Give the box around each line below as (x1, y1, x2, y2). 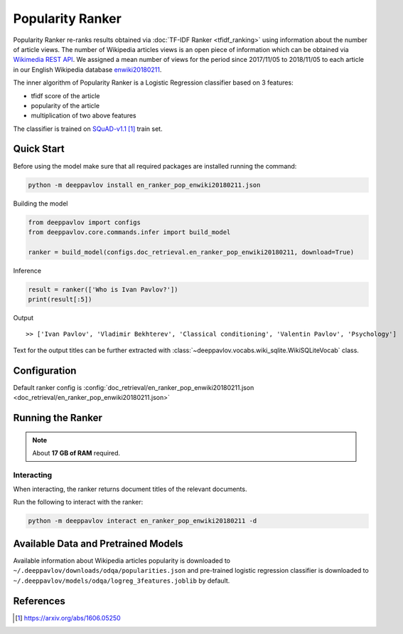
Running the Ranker (13, 411, 103, 423)
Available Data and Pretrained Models (13, 537, 184, 549)
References (13, 595, 65, 607)
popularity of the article (31, 101, 100, 110)
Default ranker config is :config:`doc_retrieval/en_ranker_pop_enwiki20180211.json (13, 383, 254, 391)
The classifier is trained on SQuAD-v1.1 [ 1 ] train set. (13, 125, 163, 133)
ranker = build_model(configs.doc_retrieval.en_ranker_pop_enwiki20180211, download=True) (28, 248, 355, 256)
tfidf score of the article (31, 91, 100, 100)
